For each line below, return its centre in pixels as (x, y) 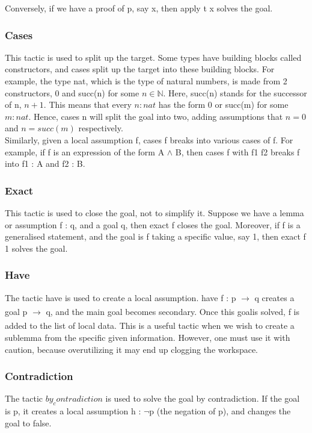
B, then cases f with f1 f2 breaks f (237, 151)
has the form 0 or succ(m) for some (223, 104)
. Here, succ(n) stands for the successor (235, 92)
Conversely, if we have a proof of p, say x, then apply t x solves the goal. (139, 8)
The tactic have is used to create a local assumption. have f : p (121, 297)
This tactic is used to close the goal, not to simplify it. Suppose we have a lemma (154, 212)
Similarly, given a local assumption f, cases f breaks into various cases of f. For (149, 139)
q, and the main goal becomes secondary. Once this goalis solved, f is (173, 311)
